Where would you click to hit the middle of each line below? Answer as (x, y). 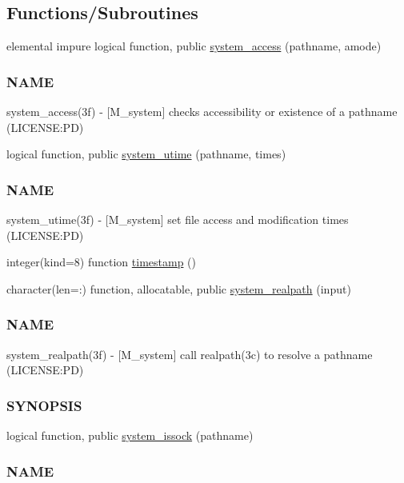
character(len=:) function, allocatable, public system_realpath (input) (179, 288)
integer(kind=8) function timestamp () (101, 262)
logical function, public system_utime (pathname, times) (146, 154)
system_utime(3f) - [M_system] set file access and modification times (178, 220)
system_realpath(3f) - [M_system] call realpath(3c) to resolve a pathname (190, 354)
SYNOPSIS (44, 405)
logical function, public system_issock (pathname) (130, 435)
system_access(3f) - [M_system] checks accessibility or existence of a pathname (202, 112)
